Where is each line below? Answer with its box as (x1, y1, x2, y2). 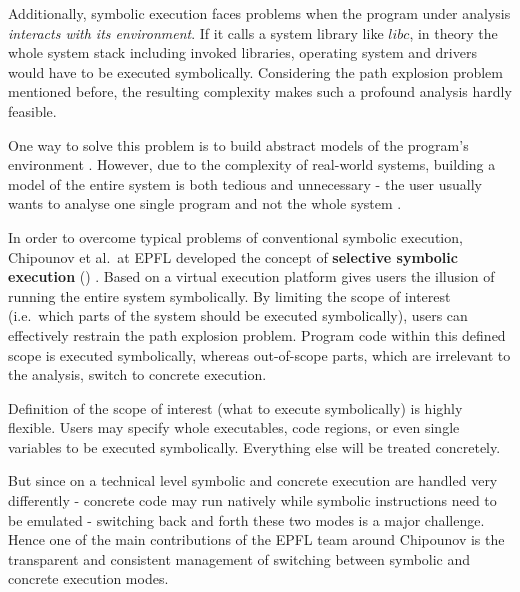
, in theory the (409, 22, 498, 43)
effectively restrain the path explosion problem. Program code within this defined (8, 324, 506, 345)
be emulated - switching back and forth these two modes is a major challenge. (8, 509, 485, 530)
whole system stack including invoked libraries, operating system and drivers (8, 42, 477, 63)
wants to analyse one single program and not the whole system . (8, 193, 402, 214)
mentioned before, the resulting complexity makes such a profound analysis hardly (8, 81, 512, 102)
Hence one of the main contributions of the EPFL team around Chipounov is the (8, 529, 505, 550)
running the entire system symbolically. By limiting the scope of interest (8, 285, 451, 306)
